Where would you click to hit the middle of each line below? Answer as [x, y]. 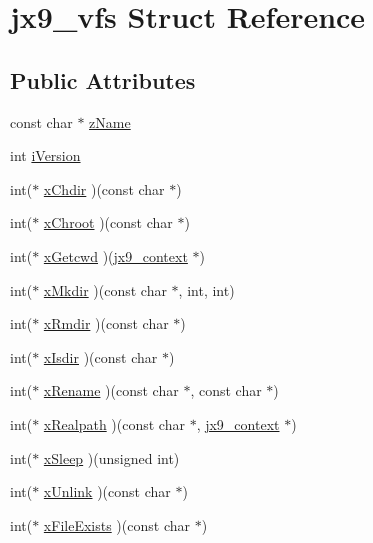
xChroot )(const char [108, 222]
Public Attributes [103, 79]
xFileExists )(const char [116, 524]
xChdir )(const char [104, 188]
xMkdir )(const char [105, 289]
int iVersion [45, 155]
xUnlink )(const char [107, 491]
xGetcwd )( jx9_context [115, 255]
